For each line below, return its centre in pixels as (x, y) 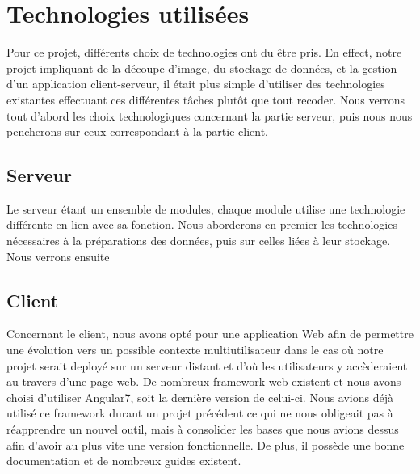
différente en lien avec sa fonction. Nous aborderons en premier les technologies (202, 224)
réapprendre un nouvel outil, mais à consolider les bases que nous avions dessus (203, 429)
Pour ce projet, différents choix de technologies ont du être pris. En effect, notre (204, 52)
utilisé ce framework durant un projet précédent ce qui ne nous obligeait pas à (200, 413)
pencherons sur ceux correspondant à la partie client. (137, 131)
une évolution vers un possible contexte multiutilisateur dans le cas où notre (195, 350)
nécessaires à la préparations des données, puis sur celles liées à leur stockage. (199, 241)
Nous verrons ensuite (58, 256)
